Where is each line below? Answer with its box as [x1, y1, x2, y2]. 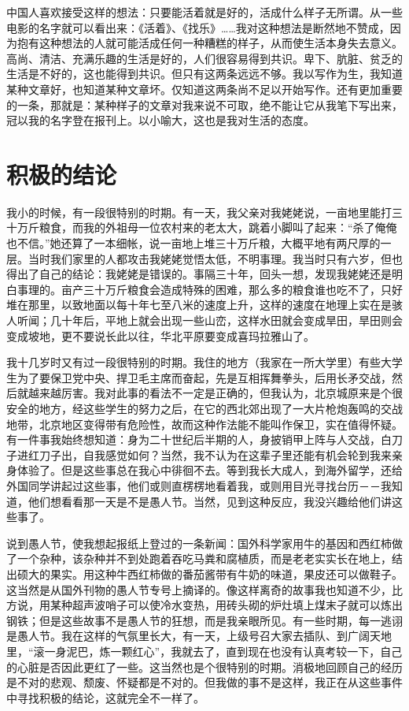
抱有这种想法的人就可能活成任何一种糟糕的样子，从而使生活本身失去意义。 [17, 35, 403, 51]
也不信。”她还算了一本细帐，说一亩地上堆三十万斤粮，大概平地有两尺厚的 [6, 235, 381, 251]
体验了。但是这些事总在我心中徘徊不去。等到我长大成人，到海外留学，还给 [17, 462, 403, 478]
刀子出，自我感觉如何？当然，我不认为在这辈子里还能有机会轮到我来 [39, 446, 392, 463]
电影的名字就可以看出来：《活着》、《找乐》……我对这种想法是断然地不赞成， [6, 19, 390, 35]
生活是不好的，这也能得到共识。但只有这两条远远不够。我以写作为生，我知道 [6, 65, 403, 82]
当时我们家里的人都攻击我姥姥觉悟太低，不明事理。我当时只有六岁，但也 [28, 250, 403, 266]
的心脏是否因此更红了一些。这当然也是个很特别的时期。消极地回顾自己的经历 [6, 658, 403, 675]
